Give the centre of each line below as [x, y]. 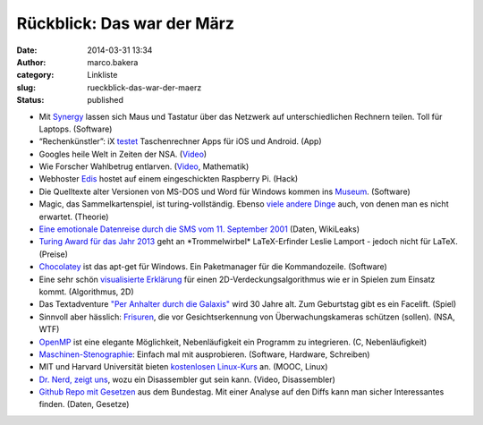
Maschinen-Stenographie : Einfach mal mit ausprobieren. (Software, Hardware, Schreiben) [204, 354]
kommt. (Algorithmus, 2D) [86, 292]
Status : [30, 100]
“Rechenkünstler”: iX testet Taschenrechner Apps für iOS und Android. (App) [180, 141]
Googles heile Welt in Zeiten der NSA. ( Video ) [123, 154]
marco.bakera [113, 62]
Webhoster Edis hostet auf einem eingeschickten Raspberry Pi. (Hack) [169, 179]
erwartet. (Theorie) [74, 217]
